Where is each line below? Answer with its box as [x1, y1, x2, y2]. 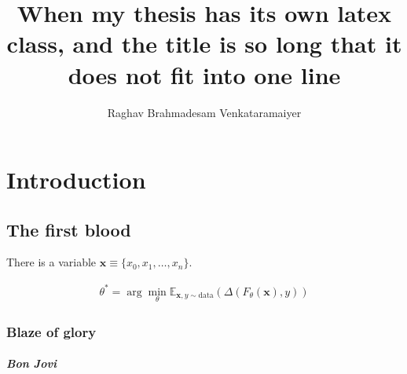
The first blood [6, 217, 131, 241]
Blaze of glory [6, 321, 97, 341]
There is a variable [6, 254, 97, 270]
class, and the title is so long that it [6, 27, 402, 60]
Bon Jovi [6, 355, 57, 372]
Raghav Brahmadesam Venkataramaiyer [107, 104, 302, 120]
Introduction [6, 163, 146, 196]
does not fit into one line [68, 58, 341, 90]
